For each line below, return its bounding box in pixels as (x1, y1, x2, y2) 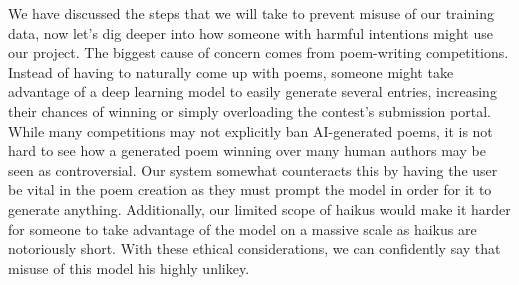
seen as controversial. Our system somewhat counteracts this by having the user (8, 159, 498, 180)
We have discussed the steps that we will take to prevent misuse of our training (8, 3, 494, 23)
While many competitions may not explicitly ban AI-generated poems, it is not (8, 120, 493, 141)
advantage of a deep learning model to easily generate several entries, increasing (8, 81, 497, 102)
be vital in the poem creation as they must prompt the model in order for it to (8, 179, 492, 200)
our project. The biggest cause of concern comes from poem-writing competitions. (8, 42, 509, 63)
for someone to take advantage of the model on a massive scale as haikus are (8, 218, 477, 239)
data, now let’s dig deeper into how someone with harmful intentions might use (8, 22, 493, 43)
